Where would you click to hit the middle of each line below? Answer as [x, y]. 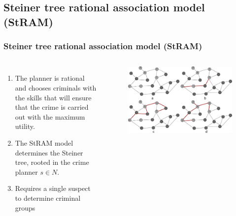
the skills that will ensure [53, 97]
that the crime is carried [52, 107]
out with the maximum [50, 116]
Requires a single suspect [53, 188]
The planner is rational [50, 78]
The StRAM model [44, 142]
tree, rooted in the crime [52, 162]
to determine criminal [48, 198]
